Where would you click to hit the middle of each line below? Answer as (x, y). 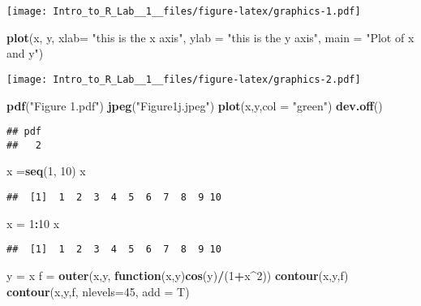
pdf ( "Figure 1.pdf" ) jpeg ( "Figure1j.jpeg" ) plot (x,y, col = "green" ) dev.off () (195, 105)
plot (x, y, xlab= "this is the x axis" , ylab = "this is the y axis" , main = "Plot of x (210, 37)
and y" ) (25, 53)
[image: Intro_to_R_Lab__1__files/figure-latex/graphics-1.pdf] (184, 11)
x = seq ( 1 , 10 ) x (46, 171)
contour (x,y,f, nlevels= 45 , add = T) (98, 291)
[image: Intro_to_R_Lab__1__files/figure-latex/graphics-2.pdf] (184, 79)
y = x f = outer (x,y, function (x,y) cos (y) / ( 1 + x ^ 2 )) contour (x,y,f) (178, 275)
